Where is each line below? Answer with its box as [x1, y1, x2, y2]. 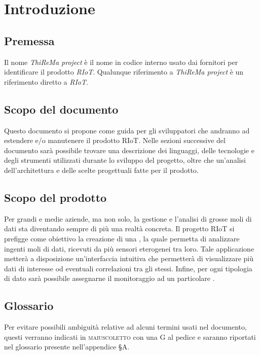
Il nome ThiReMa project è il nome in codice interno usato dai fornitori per [4, 56, 238, 67]
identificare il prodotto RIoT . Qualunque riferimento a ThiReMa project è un [4, 66, 244, 77]
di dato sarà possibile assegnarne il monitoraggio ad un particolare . [4, 273, 215, 283]
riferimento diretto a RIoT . [4, 76, 88, 87]
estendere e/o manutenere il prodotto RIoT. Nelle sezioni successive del [4, 135, 226, 146]
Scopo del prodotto [4, 189, 107, 205]
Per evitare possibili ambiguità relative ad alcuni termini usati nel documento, [4, 322, 247, 332]
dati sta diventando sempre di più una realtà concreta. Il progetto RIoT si [4, 223, 235, 234]
